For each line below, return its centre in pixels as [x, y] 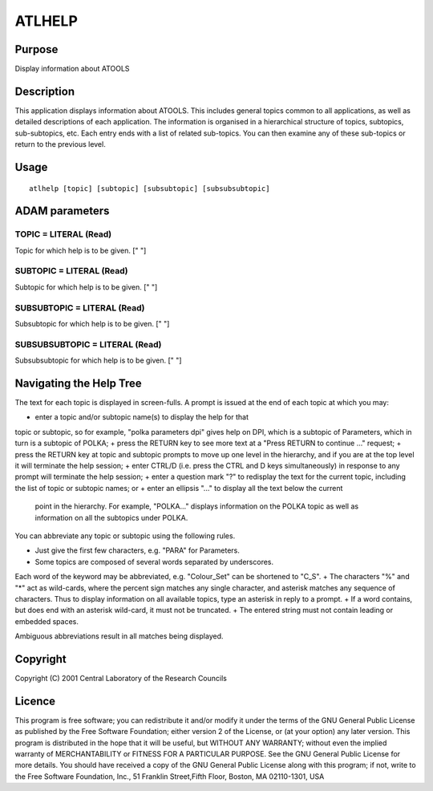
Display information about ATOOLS [72, 69]
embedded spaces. [47, 621]
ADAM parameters [62, 211]
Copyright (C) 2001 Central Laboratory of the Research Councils [121, 678]
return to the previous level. [60, 144]
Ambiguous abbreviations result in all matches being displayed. [119, 636]
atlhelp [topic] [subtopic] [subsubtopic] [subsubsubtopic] [150, 188]
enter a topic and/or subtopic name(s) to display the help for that [142, 417]
